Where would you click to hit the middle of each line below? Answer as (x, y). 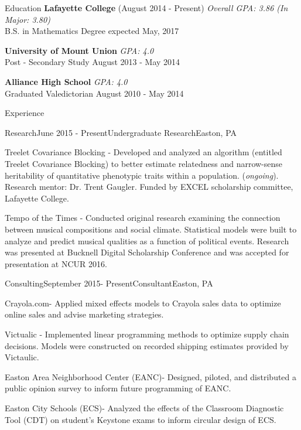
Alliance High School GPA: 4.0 (66, 81)
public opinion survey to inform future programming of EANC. (118, 388)
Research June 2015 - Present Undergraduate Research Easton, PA (121, 132)
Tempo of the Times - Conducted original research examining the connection (143, 218)
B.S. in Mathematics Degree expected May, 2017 (92, 31)
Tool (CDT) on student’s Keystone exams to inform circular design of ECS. (141, 419)
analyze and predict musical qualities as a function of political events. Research (147, 240)
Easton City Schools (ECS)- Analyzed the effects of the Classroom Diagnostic (144, 408)
